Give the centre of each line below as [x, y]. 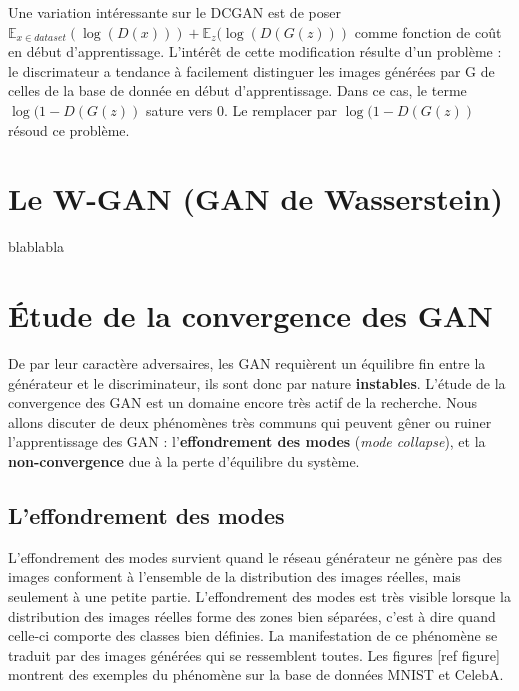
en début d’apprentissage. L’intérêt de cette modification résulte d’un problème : [255, 51]
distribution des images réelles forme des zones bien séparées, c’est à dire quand [252, 615]
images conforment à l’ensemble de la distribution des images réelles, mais [234, 576]
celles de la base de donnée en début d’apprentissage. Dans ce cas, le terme [237, 90]
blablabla [36, 246]
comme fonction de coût [428, 31]
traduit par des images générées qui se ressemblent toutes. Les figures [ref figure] [254, 654]
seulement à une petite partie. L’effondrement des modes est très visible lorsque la [259, 595]
